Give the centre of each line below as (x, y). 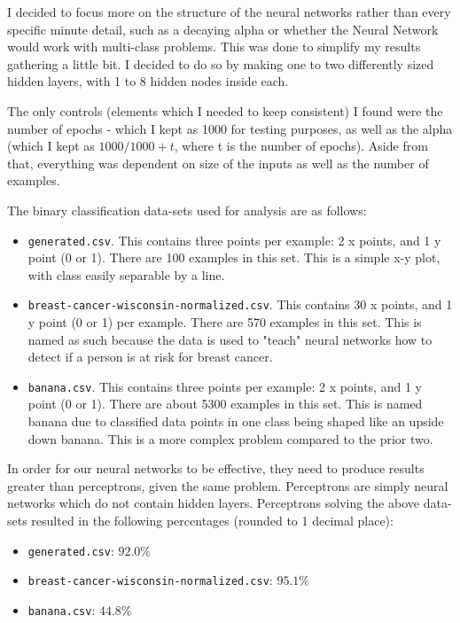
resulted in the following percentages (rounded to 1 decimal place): (212, 521)
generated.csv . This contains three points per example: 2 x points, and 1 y (234, 240)
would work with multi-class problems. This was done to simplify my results (214, 47)
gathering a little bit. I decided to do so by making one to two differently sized (221, 63)
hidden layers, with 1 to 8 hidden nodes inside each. (148, 81)
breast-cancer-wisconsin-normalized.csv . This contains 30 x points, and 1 (240, 304)
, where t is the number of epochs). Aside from (301, 146)
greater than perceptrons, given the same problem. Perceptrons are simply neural (228, 485)
